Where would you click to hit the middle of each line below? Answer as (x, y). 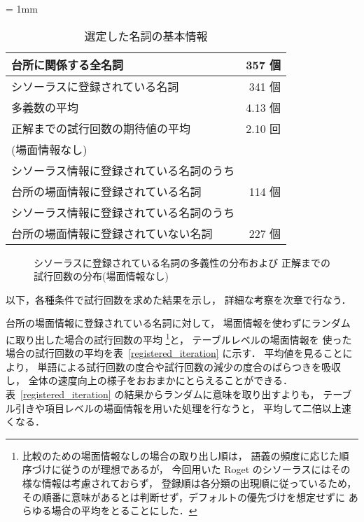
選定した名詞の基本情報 (146, 36)
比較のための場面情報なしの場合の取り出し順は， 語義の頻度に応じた (181, 455)
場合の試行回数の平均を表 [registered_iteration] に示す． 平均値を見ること (174, 353)
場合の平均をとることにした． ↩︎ (124, 510)
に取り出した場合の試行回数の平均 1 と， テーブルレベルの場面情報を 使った (179, 338)
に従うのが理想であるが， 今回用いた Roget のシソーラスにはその (201, 469)
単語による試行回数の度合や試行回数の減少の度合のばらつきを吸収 (189, 366)
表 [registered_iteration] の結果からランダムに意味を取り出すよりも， (163, 394)
